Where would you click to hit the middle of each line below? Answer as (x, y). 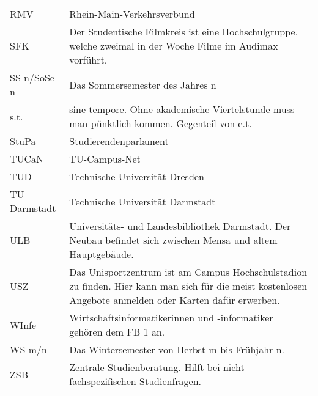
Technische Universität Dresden (137, 176)
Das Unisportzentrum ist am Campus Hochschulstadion (188, 272)
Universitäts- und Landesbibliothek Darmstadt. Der (180, 226)
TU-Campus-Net (105, 159)
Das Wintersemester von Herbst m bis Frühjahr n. (177, 349)
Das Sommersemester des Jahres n (143, 84)
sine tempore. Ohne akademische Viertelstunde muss (182, 109)
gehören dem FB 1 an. (117, 332)
